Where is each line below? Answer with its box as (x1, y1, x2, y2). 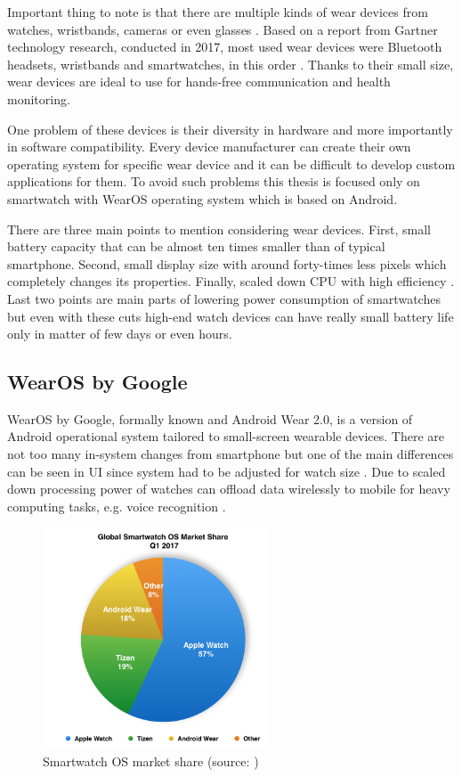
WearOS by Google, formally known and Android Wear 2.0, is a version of (7, 409, 413, 428)
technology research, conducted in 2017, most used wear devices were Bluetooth (7, 37, 442, 56)
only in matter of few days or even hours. (7, 324, 232, 343)
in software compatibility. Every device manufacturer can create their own (7, 137, 411, 156)
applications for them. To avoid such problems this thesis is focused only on (7, 172, 420, 191)
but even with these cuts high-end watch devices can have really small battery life (7, 307, 454, 325)
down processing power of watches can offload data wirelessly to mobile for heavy (7, 479, 450, 498)
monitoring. (7, 89, 70, 108)
